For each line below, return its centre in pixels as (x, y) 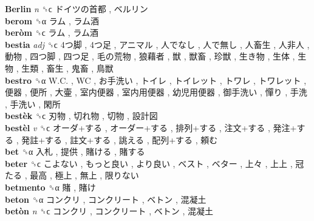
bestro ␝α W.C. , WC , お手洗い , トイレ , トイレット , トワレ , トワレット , (156, 80)
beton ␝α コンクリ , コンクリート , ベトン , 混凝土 (106, 199)
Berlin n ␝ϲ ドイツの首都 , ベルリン (77, 8)
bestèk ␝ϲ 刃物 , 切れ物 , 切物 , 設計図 (81, 116)
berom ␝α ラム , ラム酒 (52, 20)
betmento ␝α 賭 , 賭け (50, 187)
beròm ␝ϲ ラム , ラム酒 (52, 32)
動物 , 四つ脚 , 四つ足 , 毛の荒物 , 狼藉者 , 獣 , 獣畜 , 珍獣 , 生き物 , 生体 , (150, 56)
